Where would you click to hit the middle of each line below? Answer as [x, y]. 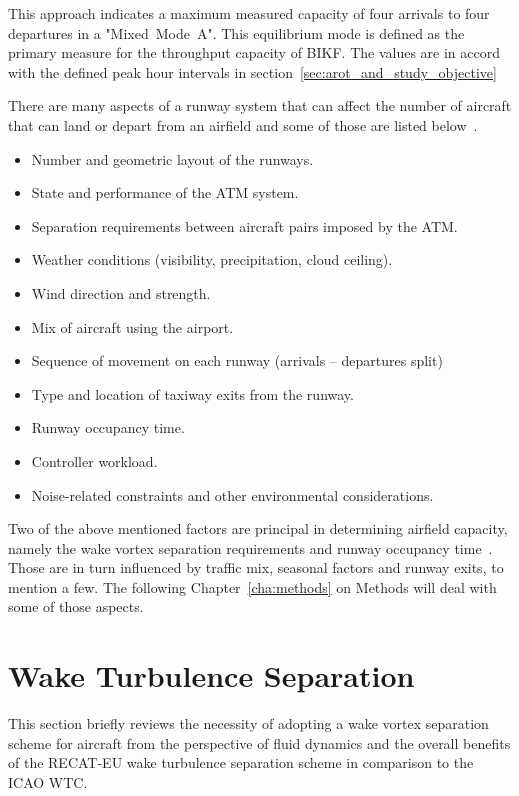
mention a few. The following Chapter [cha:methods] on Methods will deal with [252, 586]
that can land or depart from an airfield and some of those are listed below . [243, 124]
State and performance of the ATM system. [165, 192]
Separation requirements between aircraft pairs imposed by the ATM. [244, 225]
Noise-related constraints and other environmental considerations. [232, 494]
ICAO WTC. [48, 781]
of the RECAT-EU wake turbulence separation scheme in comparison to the [241, 762]
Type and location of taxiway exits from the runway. [192, 393]
